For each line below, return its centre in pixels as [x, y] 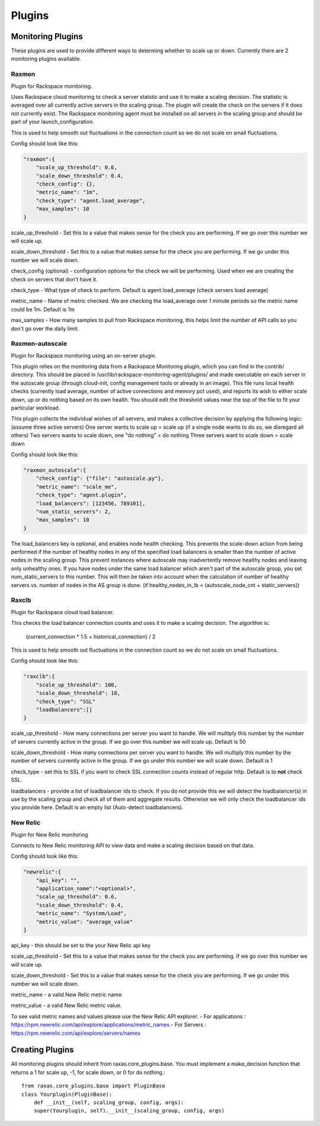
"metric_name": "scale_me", [77, 487]
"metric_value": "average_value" [84, 922]
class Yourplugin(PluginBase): [67, 1094]
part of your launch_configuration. [52, 122]
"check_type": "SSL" [66, 701]
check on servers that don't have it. [54, 279]
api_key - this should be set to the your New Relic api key [81, 945]
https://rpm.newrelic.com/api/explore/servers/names [76, 1033]
